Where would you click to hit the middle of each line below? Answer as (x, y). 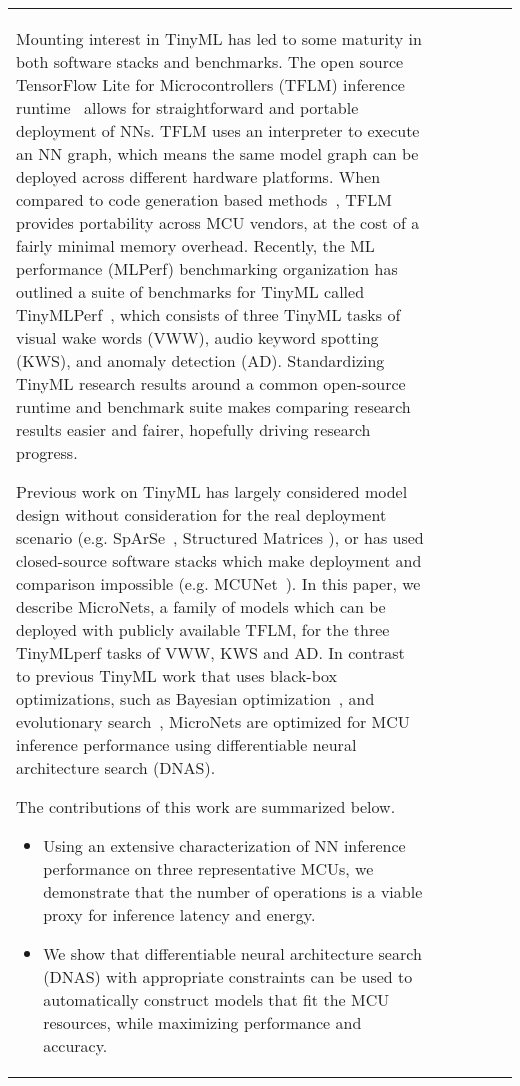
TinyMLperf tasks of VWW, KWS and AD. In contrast (210, 652)
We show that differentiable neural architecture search (232, 953)
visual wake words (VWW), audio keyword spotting (197, 337)
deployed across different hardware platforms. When (198, 176)
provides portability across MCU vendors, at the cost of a (218, 222)
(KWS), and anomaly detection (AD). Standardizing (200, 360)
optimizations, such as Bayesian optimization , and (195, 698)
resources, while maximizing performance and (202, 1022)
